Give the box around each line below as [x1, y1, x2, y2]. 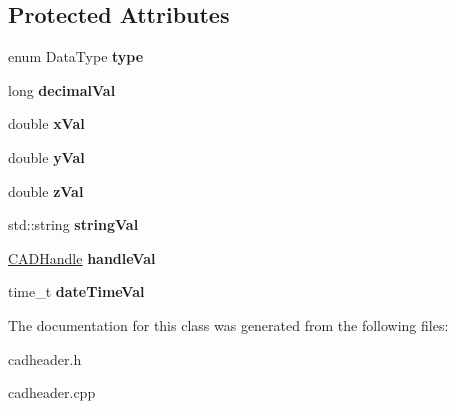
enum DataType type [8, 46, 144, 67]
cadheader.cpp [8, 382, 96, 403]
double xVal [8, 113, 85, 134]
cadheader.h [8, 348, 82, 369]
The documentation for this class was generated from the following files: [8, 314, 449, 335]
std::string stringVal [8, 214, 139, 235]
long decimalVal [8, 79, 116, 100]
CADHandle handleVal [8, 247, 156, 268]
